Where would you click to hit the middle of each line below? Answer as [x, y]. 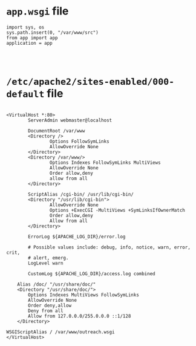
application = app [29, 43]
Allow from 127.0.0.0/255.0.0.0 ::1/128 [80, 316]
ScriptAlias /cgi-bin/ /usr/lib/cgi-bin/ [81, 194]
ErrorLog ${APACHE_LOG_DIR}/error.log [77, 237]
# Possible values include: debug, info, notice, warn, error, [109, 247]
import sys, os [25, 27]
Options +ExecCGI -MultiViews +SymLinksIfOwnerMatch [117, 210]
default [25, 95]
